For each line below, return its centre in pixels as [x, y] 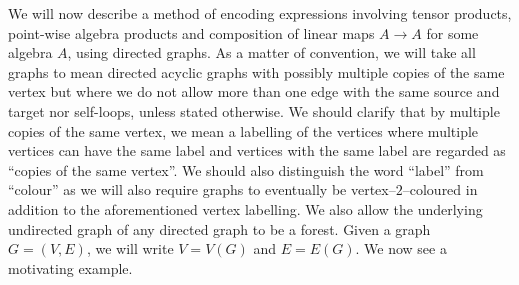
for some [452, 32]
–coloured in [440, 189]
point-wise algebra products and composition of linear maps [191, 32]
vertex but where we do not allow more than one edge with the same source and [254, 91]
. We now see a [401, 248]
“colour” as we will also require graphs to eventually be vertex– [202, 189]
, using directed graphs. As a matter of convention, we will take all [271, 52]
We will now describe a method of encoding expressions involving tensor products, [260, 13]
